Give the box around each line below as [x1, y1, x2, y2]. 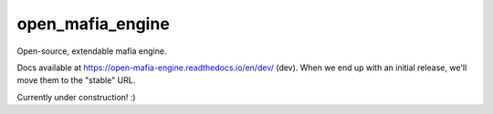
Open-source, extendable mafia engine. [16, 46, 167, 57]
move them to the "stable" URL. [16, 75, 136, 86]
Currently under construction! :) [16, 91, 136, 102]
